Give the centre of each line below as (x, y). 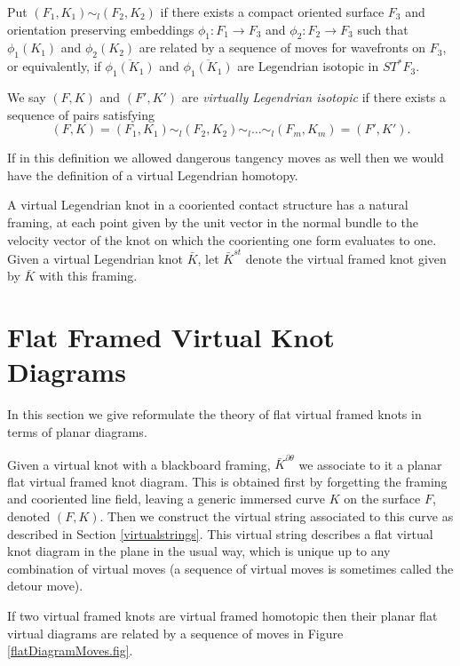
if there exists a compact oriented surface (272, 12)
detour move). (45, 586)
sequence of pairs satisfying (81, 114)
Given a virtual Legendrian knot (95, 258)
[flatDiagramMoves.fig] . (70, 650)
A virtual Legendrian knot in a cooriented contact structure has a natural (208, 205)
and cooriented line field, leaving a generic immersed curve (166, 499)
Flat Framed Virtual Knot (171, 337)
